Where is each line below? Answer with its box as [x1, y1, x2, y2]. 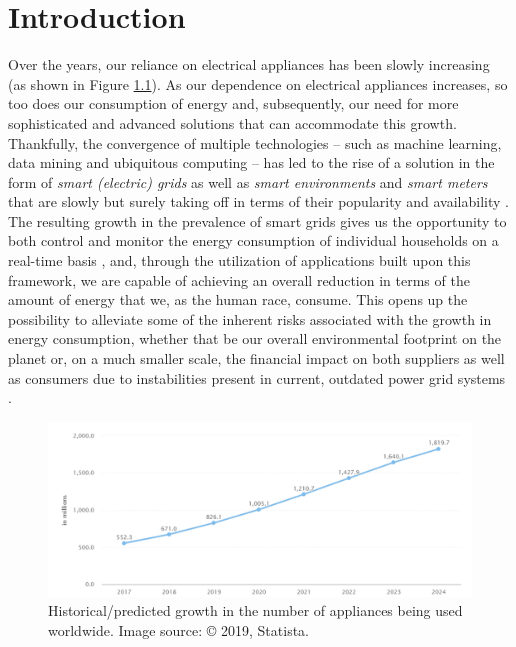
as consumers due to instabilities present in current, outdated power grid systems [8, 367, 506, 388]
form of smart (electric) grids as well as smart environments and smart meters [8, 171, 488, 192]
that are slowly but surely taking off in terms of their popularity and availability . [8, 191, 509, 212]
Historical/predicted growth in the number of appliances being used [48, 600, 463, 621]
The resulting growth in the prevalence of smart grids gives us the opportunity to [8, 210, 507, 231]
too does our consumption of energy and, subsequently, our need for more [8, 93, 459, 114]
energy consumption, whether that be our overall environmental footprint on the [8, 328, 502, 349]
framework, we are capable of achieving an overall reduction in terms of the [8, 269, 470, 290]
